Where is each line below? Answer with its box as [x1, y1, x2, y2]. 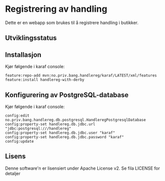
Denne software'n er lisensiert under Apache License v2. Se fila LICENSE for [5, 165, 161, 171]
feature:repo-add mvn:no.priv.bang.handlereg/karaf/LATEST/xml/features [5, 73, 157, 78]
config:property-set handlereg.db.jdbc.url [5, 122, 96, 127]
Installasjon [5, 51, 42, 59]
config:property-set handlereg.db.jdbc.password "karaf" [5, 134, 124, 139]
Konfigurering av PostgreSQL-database [5, 91, 129, 99]
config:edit [5, 113, 29, 118]
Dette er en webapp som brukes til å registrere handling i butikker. [5, 20, 139, 26]
